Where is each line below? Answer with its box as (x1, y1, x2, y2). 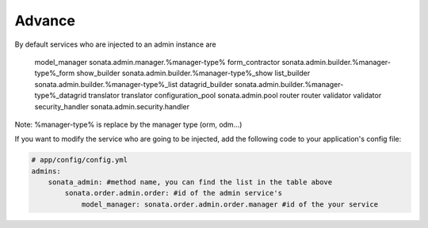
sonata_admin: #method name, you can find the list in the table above (48, 178, 333, 187)
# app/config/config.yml (31, 155, 128, 165)
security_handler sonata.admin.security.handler (34, 101, 190, 111)
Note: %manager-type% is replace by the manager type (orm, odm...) (14, 120, 243, 129)
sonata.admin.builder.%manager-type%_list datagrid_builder (34, 79, 233, 89)
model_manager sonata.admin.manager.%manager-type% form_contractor (34, 57, 281, 66)
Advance (14, 12, 75, 29)
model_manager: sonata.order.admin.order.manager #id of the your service (81, 199, 379, 209)
